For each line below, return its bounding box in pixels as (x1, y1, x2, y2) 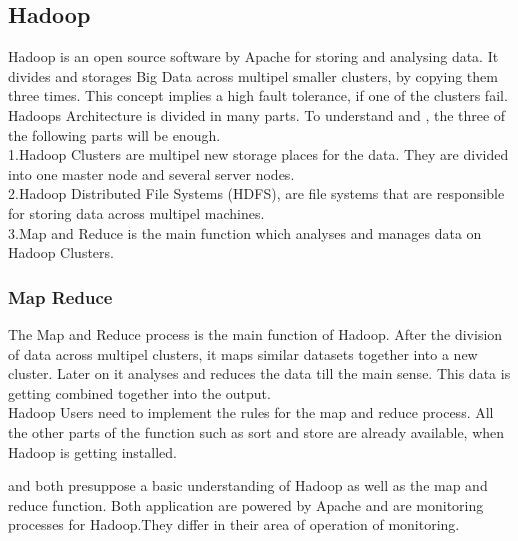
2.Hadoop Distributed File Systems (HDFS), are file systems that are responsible (8, 183, 505, 204)
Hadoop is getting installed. (8, 441, 177, 462)
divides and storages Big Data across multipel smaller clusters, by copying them (8, 65, 498, 86)
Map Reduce (8, 284, 113, 309)
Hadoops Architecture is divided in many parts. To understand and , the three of (8, 104, 506, 125)
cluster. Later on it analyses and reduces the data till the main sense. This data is (8, 363, 511, 384)
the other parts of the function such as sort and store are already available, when (8, 421, 505, 442)
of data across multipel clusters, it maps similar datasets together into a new (8, 343, 478, 364)
